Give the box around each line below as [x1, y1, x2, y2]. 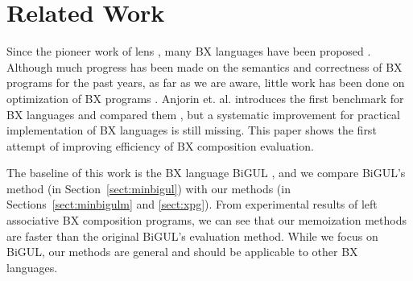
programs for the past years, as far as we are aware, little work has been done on [6, 74, 405, 91]
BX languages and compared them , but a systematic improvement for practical [6, 105, 401, 122]
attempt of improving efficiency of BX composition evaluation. [6, 137, 314, 154]
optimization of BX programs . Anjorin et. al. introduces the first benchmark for [6, 89, 404, 106]
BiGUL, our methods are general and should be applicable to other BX [6, 243, 358, 260]
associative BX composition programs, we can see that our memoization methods [6, 212, 407, 229]
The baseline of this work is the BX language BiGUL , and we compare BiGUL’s [6, 164, 406, 181]
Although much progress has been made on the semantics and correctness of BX [6, 58, 403, 75]
